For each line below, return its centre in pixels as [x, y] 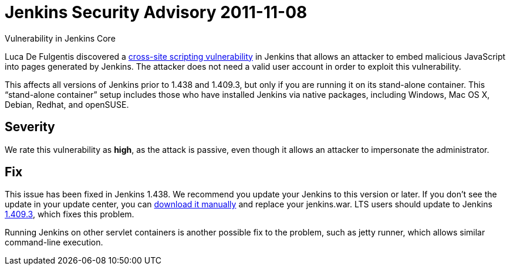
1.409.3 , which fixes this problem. [70, 214]
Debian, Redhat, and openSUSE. [67, 104]
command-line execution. [54, 242]
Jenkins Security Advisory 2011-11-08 [156, 12]
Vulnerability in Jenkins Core [60, 38]
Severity [30, 127]
